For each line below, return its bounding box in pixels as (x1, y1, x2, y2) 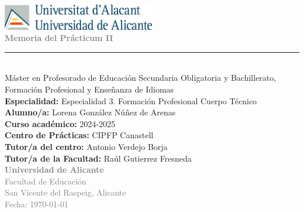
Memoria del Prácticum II (5, 32, 113, 44)
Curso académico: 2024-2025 (5, 117, 115, 129)
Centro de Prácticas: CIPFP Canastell (5, 129, 154, 141)
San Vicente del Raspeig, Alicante (5, 186, 126, 199)
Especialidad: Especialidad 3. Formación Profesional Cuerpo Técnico (5, 94, 257, 107)
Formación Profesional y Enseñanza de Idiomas (5, 83, 174, 95)
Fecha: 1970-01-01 (5, 197, 68, 210)
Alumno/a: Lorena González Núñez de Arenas (5, 106, 176, 118)
